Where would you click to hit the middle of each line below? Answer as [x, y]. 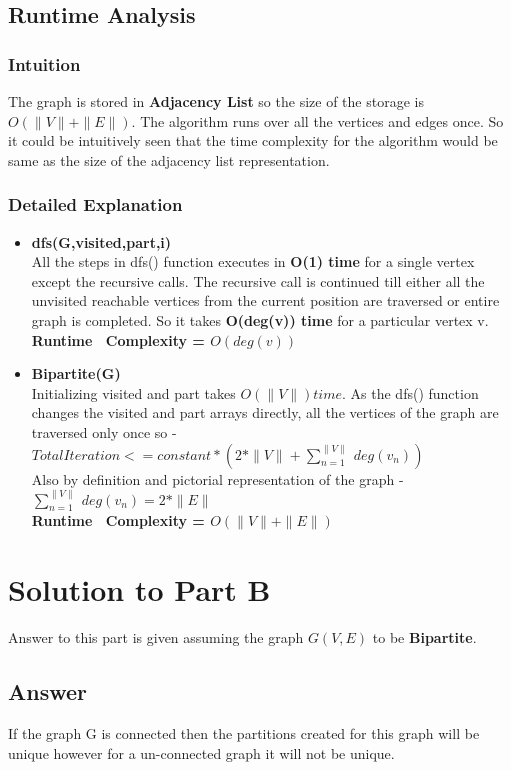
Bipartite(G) [76, 373]
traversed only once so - [104, 431]
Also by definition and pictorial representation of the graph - [217, 478]
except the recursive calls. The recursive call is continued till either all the [258, 280]
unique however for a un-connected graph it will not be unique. [201, 752]
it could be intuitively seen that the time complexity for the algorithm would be [253, 140]
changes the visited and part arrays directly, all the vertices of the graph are [265, 412]
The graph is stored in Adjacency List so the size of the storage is [216, 101]
